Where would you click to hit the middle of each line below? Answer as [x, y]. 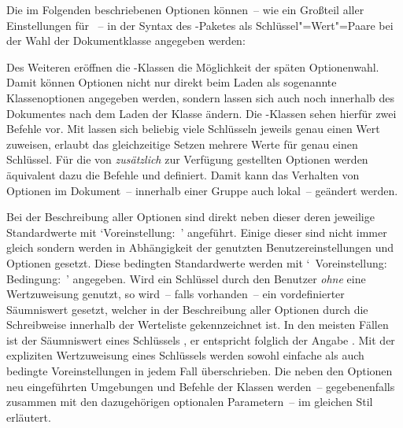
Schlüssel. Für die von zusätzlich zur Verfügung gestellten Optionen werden [187, 159]
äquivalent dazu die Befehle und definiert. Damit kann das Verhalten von [183, 174]
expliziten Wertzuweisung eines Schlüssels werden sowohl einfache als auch [185, 355]
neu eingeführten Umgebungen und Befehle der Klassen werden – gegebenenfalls [201, 386]
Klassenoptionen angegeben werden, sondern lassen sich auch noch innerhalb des [200, 97]
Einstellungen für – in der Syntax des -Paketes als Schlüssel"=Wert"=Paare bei [200, 25]
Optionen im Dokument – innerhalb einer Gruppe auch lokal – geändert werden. [202, 190]
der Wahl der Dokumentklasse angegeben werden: [126, 41]
